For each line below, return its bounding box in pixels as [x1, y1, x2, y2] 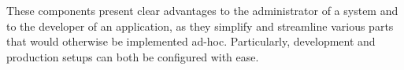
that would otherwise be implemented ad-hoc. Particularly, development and [6, 33, 376, 50]
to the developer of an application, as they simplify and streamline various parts [6, 17, 394, 34]
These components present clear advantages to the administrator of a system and [6, 2, 398, 18]
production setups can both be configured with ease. [6, 48, 259, 64]
